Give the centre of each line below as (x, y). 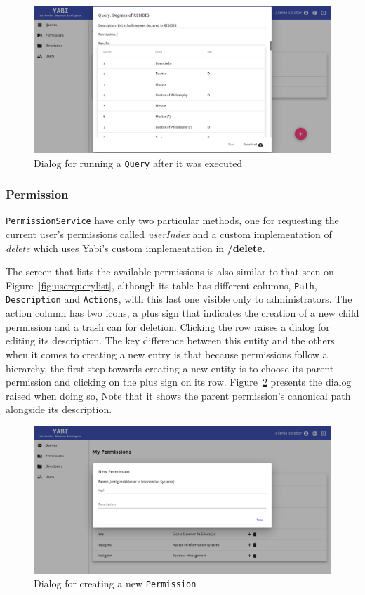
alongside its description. (59, 409)
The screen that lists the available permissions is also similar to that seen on (170, 272)
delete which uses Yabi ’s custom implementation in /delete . (135, 248)
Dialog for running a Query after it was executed (138, 163)
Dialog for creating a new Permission (115, 583)
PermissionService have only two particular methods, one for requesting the (172, 220)
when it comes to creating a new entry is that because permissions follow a (167, 354)
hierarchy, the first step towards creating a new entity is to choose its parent (170, 368)
